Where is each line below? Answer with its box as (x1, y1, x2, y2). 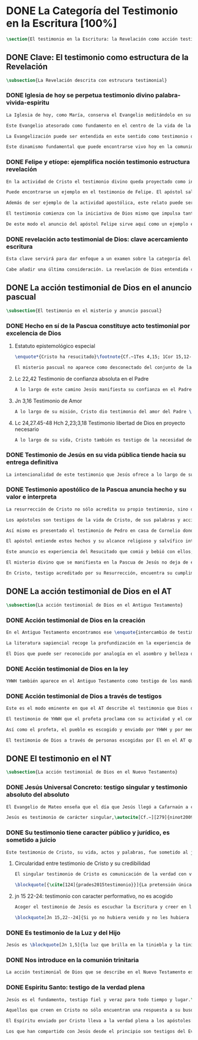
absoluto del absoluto (6, 791, 70, 799)
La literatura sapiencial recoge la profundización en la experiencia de (6, 640, 192, 646)
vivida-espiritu (6, 98, 49, 107)
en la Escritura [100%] (6, 17, 117, 30)
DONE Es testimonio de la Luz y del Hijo (6, 929, 121, 937)
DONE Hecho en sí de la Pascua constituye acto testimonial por (6, 321, 190, 330)
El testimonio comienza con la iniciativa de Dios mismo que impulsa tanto (6, 210, 196, 216)
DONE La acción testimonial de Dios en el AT (6, 587, 172, 597)
